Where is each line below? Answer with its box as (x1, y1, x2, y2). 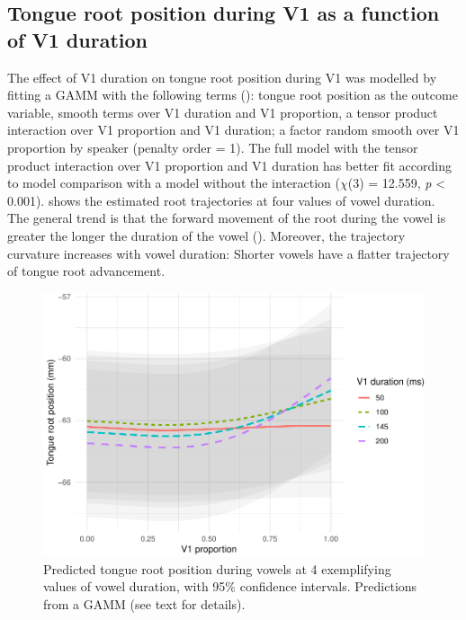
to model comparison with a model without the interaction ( (7, 173, 340, 192)
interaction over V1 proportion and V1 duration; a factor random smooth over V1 (7, 120, 460, 139)
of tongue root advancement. (7, 261, 166, 280)
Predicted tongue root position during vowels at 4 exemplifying (43, 559, 391, 578)
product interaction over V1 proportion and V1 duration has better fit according (7, 155, 452, 174)
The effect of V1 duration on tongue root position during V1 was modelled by (7, 67, 437, 86)
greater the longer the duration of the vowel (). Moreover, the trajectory (7, 226, 406, 244)
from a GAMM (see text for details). (43, 594, 246, 613)
